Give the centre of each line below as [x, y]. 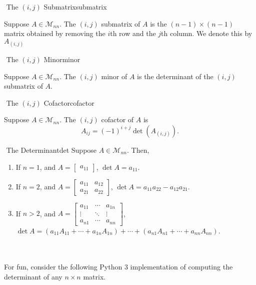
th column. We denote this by [207, 33]
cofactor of [117, 119]
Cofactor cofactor [69, 102]
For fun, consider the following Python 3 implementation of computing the [118, 267]
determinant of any [33, 276]
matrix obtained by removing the [55, 33]
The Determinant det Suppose [51, 150]
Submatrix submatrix [75, 7]
